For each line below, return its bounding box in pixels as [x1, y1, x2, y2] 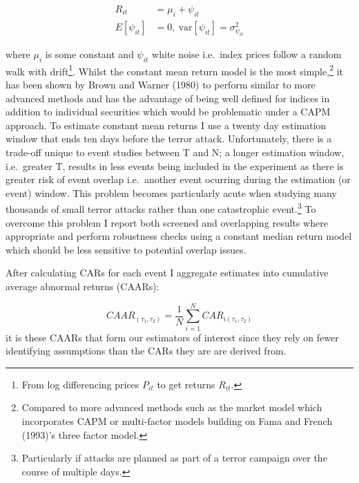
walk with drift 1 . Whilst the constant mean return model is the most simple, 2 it [6, 61, 343, 78]
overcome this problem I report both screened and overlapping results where [6, 215, 328, 229]
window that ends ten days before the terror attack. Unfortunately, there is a [6, 131, 332, 146]
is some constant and [45, 46, 134, 61]
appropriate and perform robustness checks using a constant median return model [6, 229, 352, 243]
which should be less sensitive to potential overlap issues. [6, 242, 246, 256]
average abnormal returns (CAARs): [6, 278, 159, 293]
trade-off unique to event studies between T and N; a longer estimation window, [6, 144, 345, 159]
